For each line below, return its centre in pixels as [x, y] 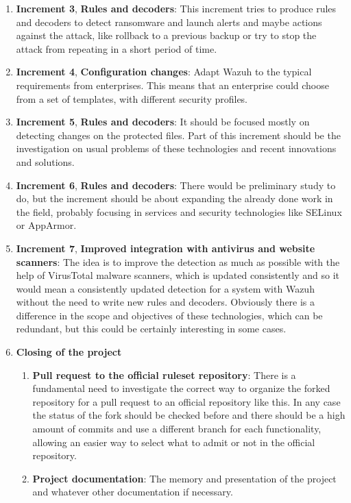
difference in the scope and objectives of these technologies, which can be [169, 315]
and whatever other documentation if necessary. [133, 492]
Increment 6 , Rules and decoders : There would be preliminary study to [176, 185]
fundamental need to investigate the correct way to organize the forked [181, 388]
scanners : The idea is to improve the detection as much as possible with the [178, 261]
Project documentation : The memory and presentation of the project [184, 478]
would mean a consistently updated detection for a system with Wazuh [165, 288]
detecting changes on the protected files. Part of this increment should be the [178, 135]
